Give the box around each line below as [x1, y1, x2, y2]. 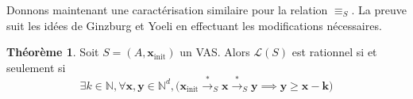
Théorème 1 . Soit [6, 44, 99, 60]
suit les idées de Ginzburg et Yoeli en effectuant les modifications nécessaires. [6, 17, 382, 33]
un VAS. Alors [179, 44, 250, 60]
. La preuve [351, 2, 407, 17]
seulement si [6, 59, 66, 75]
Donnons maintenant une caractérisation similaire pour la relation [6, 2, 328, 17]
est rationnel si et [291, 44, 377, 60]
